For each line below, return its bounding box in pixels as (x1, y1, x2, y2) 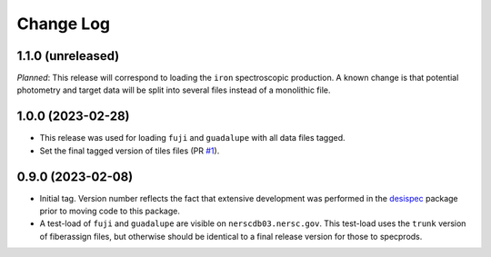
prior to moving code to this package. (39, 205, 181, 217)
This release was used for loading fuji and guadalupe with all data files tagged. (39, 133, 346, 143)
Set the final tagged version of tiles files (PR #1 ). (39, 145, 220, 156)
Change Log (16, 14, 111, 34)
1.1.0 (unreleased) (16, 48, 120, 64)
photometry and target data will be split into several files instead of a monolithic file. (16, 84, 331, 95)
